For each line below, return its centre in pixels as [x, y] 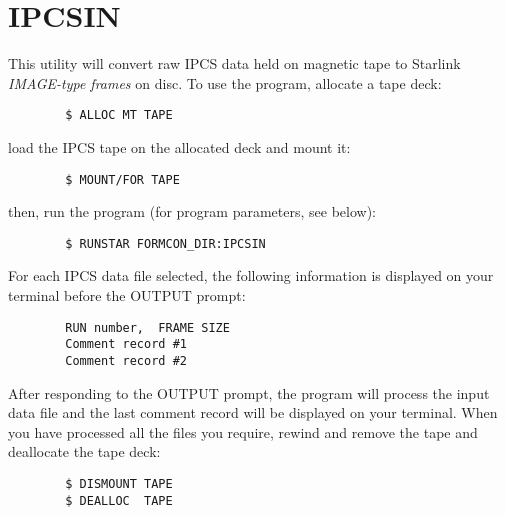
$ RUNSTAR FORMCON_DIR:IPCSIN [165, 243]
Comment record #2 [126, 360]
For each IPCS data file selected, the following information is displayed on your [251, 275]
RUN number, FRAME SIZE [147, 327]
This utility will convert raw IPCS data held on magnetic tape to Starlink [234, 63]
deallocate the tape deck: [84, 451]
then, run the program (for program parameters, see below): [192, 211]
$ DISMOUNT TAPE [119, 484]
